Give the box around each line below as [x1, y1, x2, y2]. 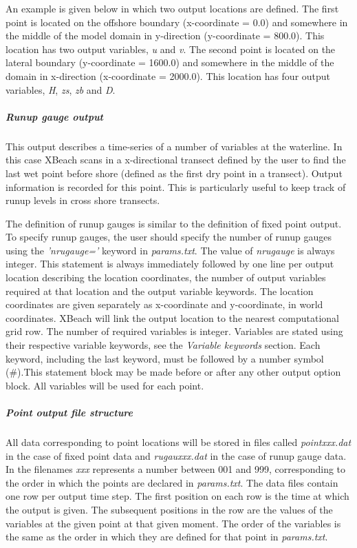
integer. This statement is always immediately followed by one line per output [6, 256, 334, 271]
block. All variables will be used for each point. [6, 378, 204, 392]
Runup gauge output [6, 109, 104, 123]
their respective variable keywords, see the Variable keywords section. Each [6, 338, 321, 352]
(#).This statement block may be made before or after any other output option [6, 365, 341, 379]
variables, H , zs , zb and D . [6, 82, 116, 97]
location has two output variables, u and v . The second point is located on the [6, 41, 336, 56]
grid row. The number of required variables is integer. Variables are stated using [6, 324, 343, 338]
